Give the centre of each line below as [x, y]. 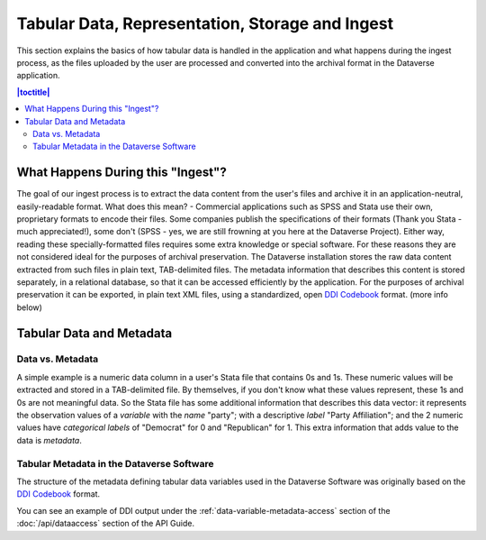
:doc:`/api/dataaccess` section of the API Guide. [106, 524]
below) [29, 307]
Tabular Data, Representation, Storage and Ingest [205, 23]
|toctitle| [33, 92]
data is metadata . [49, 440]
